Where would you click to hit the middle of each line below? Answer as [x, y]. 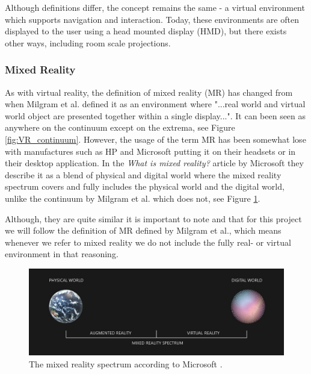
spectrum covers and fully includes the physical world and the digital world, [145, 186]
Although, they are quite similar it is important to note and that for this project [153, 218]
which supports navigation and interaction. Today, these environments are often [152, 19]
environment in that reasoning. [62, 254]
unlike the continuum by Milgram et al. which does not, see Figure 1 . [133, 198]
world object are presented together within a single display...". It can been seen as [155, 115]
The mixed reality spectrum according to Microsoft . [126, 363]
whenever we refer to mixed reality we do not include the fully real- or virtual [148, 242]
